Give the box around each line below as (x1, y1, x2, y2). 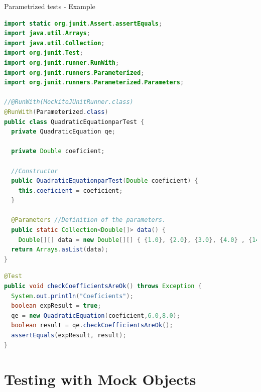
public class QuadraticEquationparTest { (4, 118, 145, 125)
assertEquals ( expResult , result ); (11, 332, 126, 339)
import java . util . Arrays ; (4, 30, 90, 37)
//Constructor (11, 167, 58, 175)
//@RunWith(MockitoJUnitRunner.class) (4, 98, 134, 106)
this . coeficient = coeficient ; (18, 187, 123, 194)
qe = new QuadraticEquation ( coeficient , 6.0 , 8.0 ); (11, 312, 180, 319)
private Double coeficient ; (11, 148, 105, 155)
